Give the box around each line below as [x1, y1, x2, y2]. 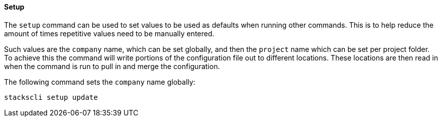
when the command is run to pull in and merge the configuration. [4, 62, 220, 71]
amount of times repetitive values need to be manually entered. [4, 29, 214, 38]
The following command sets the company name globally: [4, 77, 196, 86]
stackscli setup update [4, 93, 98, 101]
